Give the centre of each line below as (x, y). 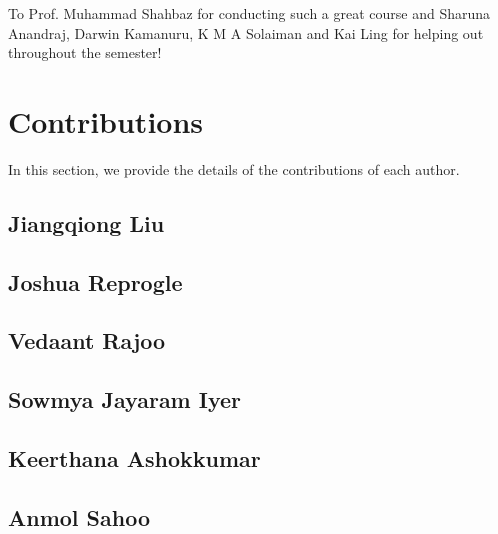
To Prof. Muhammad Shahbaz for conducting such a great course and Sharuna (249, 13)
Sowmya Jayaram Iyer (125, 399)
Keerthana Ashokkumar (134, 458)
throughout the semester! (85, 52)
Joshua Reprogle (95, 281)
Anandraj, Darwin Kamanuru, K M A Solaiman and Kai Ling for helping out (246, 32)
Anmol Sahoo (79, 516)
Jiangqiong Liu (86, 222)
